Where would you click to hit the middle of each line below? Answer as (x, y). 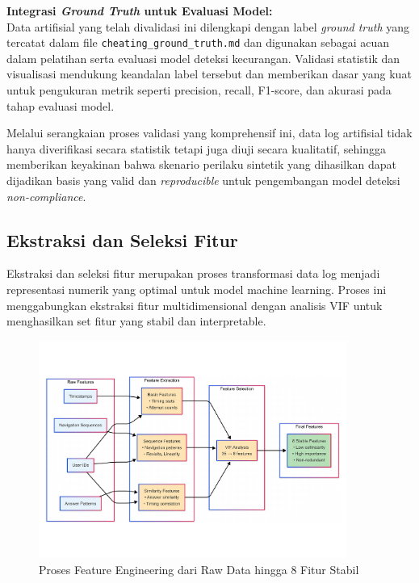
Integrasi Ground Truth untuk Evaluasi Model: (140, 10)
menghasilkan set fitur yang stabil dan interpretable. (136, 321)
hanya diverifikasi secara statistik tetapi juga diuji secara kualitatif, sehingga (197, 148)
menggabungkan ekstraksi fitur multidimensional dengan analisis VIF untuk (195, 305)
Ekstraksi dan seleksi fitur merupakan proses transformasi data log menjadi (193, 273)
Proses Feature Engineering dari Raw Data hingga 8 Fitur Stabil (199, 570)
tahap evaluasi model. (61, 105)
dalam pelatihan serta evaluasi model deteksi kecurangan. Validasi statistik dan (203, 58)
